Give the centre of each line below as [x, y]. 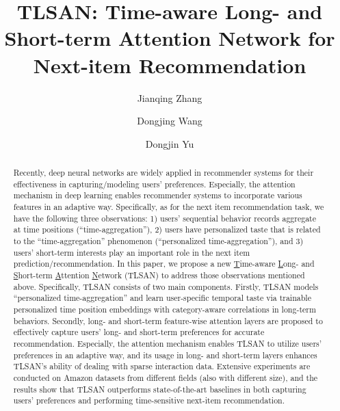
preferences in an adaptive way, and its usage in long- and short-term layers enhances [165, 355]
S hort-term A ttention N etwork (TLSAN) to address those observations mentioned [159, 275]
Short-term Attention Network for [170, 38]
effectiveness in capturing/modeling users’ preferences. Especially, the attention [154, 184]
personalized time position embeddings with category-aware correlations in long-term [165, 309]
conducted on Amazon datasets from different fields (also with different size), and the [166, 377]
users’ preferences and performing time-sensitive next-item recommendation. [149, 400]
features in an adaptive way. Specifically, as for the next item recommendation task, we [169, 207]
